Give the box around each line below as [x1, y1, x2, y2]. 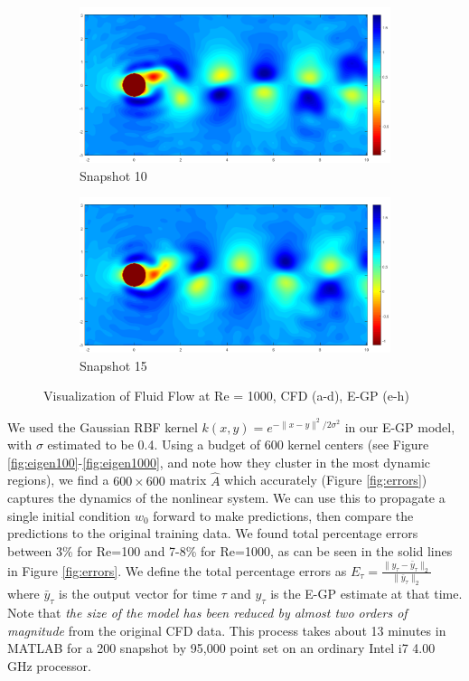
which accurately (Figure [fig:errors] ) [224, 470, 427, 489]
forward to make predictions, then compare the [153, 506, 414, 525]
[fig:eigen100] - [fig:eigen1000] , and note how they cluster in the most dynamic [7, 452, 431, 471]
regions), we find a [7, 470, 109, 489]
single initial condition [7, 506, 131, 525]
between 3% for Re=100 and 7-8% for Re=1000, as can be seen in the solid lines [7, 541, 453, 560]
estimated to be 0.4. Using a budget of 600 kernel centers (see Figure [47, 435, 429, 454]
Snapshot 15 [80, 355, 147, 374]
